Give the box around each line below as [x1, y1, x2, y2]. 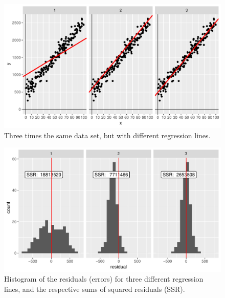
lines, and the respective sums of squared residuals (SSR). [4, 283, 185, 294]
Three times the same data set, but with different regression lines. [4, 130, 211, 140]
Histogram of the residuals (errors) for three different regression [4, 273, 204, 284]
